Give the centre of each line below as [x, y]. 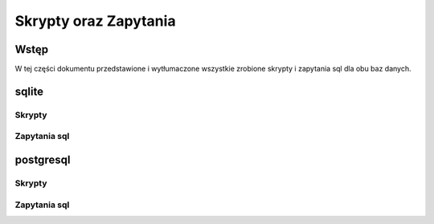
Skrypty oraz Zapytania [95, 21]
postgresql [43, 160]
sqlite [29, 91]
